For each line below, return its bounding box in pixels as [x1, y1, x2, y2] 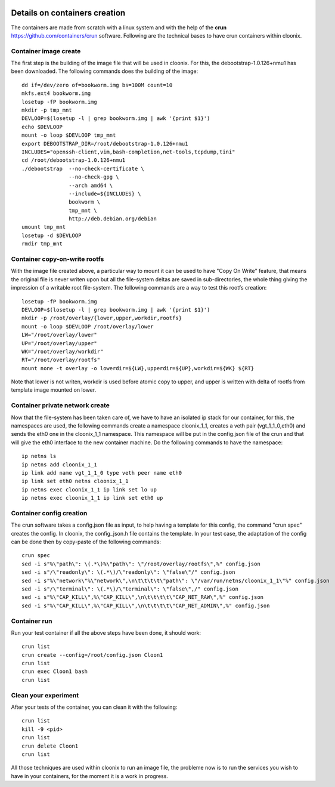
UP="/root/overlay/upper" [21, 340, 98, 346]
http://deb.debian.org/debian [69, 216, 157, 222]
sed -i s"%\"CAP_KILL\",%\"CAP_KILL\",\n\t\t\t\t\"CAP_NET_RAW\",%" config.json [21, 594, 264, 601]
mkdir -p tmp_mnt [21, 107, 72, 113]
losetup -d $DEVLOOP [21, 232, 82, 239]
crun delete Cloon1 [21, 742, 79, 749]
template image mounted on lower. [11, 386, 97, 393]
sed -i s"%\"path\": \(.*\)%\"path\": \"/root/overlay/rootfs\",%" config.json [21, 560, 260, 567]
